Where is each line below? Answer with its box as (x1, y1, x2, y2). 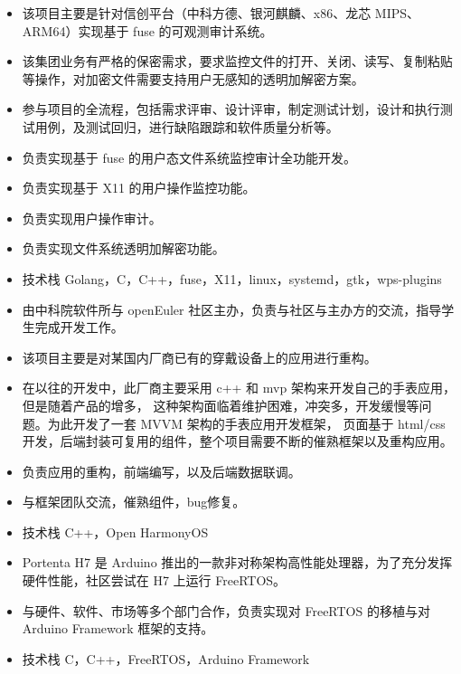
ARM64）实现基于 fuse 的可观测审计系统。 (22, 21, 273, 40)
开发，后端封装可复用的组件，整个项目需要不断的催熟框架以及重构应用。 (22, 432, 453, 451)
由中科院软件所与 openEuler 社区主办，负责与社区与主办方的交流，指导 (22, 299, 442, 318)
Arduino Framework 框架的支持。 (22, 619, 214, 638)
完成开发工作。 (34, 318, 124, 337)
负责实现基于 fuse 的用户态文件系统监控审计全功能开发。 (22, 147, 356, 166)
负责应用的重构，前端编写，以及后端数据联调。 (22, 461, 301, 480)
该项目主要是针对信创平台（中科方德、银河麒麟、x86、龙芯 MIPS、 (22, 4, 420, 22)
